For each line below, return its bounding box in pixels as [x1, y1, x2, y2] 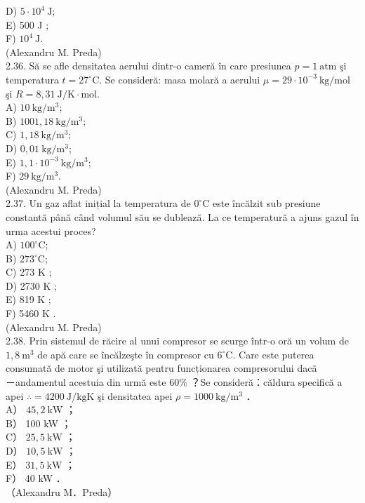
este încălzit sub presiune [213, 196, 321, 210]
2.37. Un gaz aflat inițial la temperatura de [6, 196, 191, 210]
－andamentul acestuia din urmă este [6, 375, 166, 389]
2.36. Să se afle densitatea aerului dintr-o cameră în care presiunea [6, 58, 291, 73]
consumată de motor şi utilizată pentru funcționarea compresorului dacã [6, 361, 317, 375]
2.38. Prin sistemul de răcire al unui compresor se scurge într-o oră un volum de [6, 333, 349, 348]
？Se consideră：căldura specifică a [190, 375, 343, 389]
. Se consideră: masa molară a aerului [99, 72, 260, 86]
